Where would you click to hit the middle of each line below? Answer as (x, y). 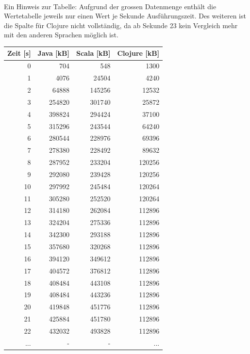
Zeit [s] (19, 53)
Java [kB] (53, 53)
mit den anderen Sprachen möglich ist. (61, 35)
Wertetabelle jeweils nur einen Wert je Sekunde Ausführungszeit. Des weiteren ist (125, 16)
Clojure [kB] (138, 53)
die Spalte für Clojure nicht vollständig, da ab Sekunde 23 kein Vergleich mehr (121, 25)
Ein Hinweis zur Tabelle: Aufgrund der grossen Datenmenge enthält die (110, 6)
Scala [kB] (93, 53)
